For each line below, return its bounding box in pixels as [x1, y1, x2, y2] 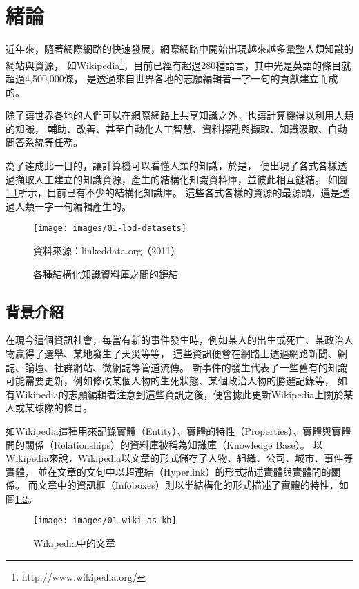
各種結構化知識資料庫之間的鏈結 [33, 266, 178, 281]
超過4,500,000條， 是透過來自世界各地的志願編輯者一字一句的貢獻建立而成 [6, 71, 338, 85]
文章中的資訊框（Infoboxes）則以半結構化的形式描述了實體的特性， [37, 478, 339, 492]
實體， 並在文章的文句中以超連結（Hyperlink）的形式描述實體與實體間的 [6, 464, 331, 478]
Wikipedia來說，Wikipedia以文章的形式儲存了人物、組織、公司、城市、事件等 [6, 451, 353, 465]
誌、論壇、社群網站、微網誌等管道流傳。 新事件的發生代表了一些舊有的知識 [6, 359, 347, 374]
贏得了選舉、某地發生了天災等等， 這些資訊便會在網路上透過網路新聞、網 [14, 346, 347, 360]
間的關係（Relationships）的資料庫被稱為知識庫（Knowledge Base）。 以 [6, 437, 323, 451]
